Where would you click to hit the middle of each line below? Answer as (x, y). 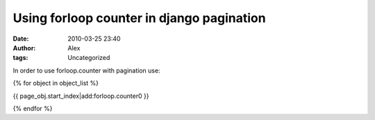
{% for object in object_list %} (56, 83)
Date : (21, 39)
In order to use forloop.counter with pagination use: (86, 70)
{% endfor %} (33, 108)
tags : (20, 58)
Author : (24, 48)
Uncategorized (89, 58)
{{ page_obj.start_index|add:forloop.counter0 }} (81, 96)
